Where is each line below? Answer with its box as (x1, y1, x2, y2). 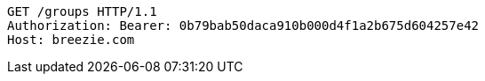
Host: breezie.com (7, 33, 135, 47)
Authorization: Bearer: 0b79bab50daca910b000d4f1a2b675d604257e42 (7, 18, 480, 33)
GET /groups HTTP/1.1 (7, 4, 157, 18)
